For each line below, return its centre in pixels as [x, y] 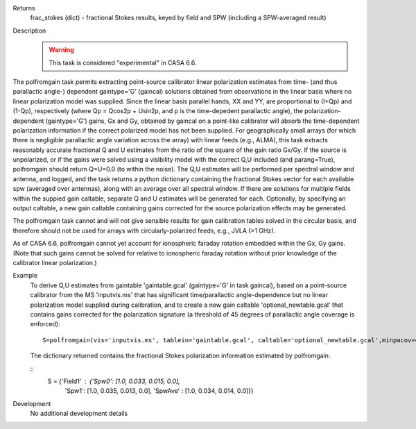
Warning [61, 50]
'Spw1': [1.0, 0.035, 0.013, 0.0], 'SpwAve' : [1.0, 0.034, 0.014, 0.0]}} [159, 391]
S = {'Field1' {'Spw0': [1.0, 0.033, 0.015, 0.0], [114, 381]
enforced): [45, 324]
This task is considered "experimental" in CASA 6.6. [123, 62]
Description [29, 31]
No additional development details [79, 414]
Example [25, 276]
